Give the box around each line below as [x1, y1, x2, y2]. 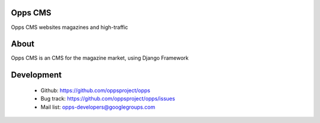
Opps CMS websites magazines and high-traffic [11, 24, 129, 31]
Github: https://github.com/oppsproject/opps [40, 86, 151, 94]
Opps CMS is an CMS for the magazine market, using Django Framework [11, 54, 189, 61]
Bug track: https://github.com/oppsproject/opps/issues [40, 95, 175, 102]
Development [11, 70, 62, 80]
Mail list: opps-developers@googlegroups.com [40, 103, 155, 111]
